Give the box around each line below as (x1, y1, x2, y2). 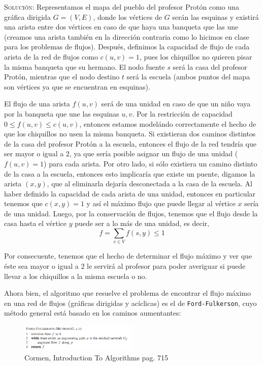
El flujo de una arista (4, 98, 70, 109)
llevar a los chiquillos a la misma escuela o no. (4, 270, 147, 281)
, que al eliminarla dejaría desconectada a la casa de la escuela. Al (47, 178, 252, 189)
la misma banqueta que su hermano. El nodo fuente (4, 61, 165, 72)
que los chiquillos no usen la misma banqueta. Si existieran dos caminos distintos (4, 128, 256, 139)
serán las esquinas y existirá (172, 11, 259, 22)
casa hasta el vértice (4, 218, 67, 229)
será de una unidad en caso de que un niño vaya (101, 98, 251, 109)
